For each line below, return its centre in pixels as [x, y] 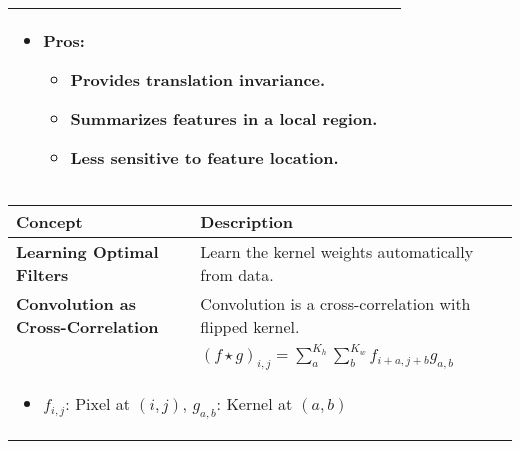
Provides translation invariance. [198, 79]
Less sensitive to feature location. [204, 157]
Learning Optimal [87, 251]
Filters [42, 274]
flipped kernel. [250, 326]
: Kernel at [254, 404]
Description [246, 221]
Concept [49, 221]
